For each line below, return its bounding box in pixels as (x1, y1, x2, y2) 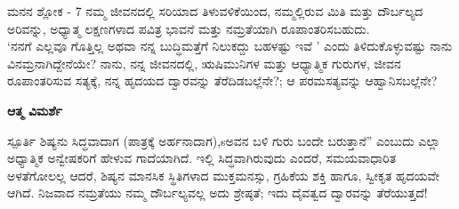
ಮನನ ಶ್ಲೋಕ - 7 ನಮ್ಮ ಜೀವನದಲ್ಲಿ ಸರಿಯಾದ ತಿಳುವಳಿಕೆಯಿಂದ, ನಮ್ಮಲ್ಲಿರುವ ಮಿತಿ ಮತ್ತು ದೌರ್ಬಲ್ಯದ (7, 2, 423, 20)
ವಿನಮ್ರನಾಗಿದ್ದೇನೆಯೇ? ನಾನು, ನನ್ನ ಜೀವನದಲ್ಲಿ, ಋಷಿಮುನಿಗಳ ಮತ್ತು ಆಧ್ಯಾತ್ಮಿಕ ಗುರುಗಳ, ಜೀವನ (7, 53, 401, 72)
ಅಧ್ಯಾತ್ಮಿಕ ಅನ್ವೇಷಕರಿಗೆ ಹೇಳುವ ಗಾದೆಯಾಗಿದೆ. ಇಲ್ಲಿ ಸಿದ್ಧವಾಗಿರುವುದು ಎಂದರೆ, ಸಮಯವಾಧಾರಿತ (7, 149, 397, 167)
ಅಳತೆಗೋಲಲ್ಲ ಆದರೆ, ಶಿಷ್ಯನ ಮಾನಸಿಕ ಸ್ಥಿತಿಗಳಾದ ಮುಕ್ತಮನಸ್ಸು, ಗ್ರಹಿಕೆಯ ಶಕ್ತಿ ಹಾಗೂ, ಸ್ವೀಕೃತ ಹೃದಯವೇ (7, 165, 439, 184)
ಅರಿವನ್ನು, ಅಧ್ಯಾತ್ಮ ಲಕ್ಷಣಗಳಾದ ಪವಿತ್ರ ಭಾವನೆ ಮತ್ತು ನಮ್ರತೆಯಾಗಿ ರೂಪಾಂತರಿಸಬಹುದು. (7, 19, 370, 37)
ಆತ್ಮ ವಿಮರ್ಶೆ (7, 100, 62, 119)
